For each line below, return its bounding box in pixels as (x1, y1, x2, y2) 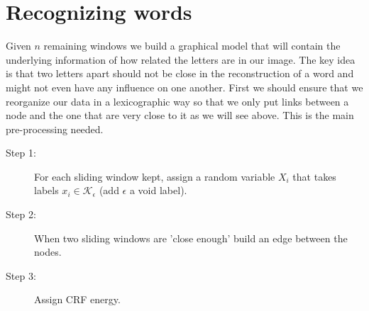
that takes (292, 169, 336, 183)
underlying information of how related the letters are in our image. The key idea (6, 52, 356, 67)
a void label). (129, 183, 187, 198)
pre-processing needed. (6, 121, 104, 136)
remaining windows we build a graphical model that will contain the (43, 38, 341, 53)
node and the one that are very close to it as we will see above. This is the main (6, 108, 354, 123)
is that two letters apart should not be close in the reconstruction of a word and (6, 66, 354, 81)
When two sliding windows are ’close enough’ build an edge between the (34, 230, 348, 245)
